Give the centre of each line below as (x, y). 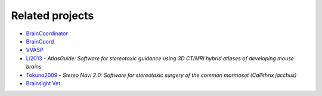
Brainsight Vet (43, 83)
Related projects (52, 16)
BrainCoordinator (47, 33)
